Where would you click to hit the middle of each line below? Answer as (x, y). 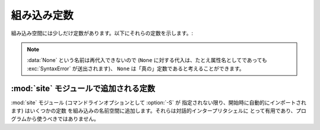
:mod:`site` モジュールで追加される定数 (83, 88)
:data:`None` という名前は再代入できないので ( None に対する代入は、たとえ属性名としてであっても (147, 60)
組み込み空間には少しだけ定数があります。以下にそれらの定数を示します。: (102, 33)
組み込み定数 (42, 15)
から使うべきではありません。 (63, 119)
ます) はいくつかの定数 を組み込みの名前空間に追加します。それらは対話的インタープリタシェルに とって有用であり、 (153, 111)
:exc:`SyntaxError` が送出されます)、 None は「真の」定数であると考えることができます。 (136, 69)
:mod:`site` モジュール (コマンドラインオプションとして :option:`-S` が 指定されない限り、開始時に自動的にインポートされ (159, 102)
